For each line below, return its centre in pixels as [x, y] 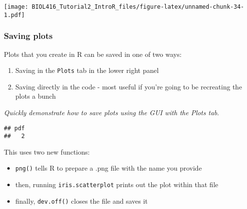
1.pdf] [14, 15]
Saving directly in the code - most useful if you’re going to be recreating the [129, 86]
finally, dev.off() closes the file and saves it [81, 200]
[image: [16, 7]
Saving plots [28, 36]
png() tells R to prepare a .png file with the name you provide [108, 168]
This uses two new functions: [47, 151]
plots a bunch [35, 96]
